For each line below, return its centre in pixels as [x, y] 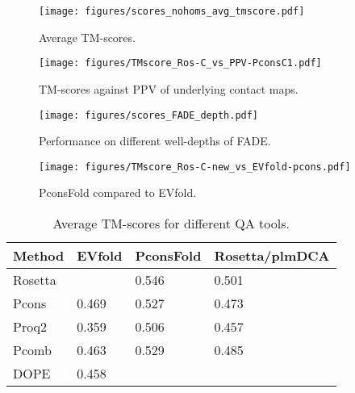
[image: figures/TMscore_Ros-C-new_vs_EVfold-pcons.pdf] [195, 167]
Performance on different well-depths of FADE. [155, 141]
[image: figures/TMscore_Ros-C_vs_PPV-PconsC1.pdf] [180, 63]
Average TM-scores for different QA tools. [171, 223]
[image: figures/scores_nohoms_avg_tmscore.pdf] [172, 11]
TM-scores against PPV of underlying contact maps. [169, 88]
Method [39, 255]
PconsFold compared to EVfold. [118, 192]
